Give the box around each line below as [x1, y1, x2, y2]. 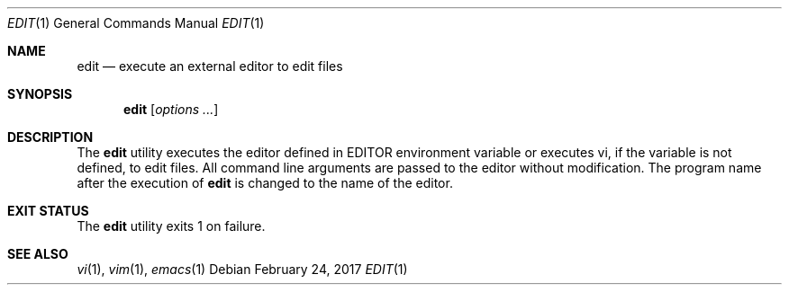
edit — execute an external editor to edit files [77, 58, 343, 74]
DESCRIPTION [7, 129, 94, 145]
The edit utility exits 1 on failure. [77, 218, 266, 234]
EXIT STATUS [7, 203, 89, 218]
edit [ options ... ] [123, 102, 219, 117]
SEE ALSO [7, 246, 68, 261]
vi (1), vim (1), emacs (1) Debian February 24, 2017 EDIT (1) [77, 261, 408, 277]
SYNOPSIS [7, 86, 73, 102]
